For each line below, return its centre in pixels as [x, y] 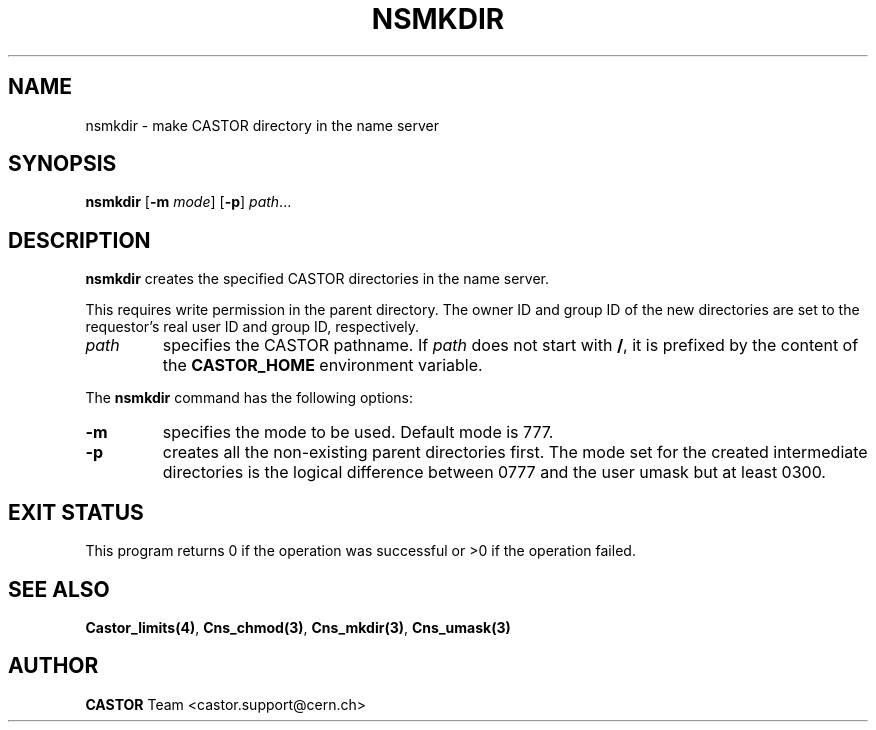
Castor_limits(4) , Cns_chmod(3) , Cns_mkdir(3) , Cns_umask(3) [298, 627]
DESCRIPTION [79, 240]
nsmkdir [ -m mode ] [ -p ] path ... [188, 202]
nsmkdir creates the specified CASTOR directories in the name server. [317, 279]
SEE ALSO [59, 589]
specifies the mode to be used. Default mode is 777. [358, 432]
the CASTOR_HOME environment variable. [322, 365]
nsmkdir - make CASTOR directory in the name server [262, 125]
